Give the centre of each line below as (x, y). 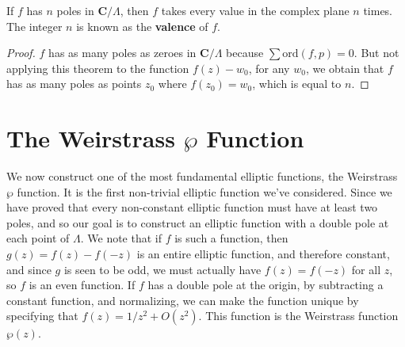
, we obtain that (345, 68)
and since (29, 269)
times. (378, 10)
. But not (376, 53)
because (245, 53)
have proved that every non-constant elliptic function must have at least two (192, 207)
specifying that (42, 316)
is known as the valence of (142, 26)
